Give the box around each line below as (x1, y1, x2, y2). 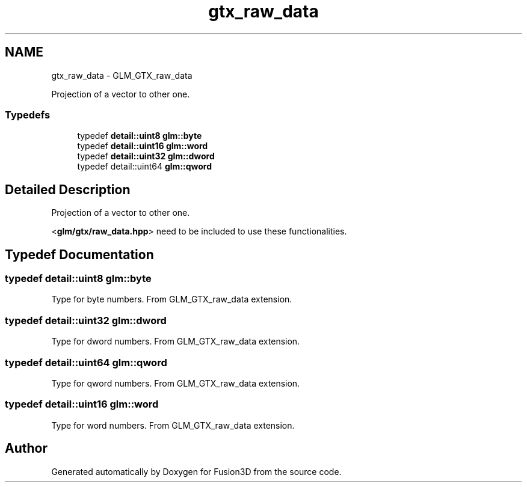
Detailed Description (5, 182, 131, 197)
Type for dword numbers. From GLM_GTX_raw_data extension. (51, 336, 300, 347)
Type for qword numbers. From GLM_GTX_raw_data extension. (51, 378, 300, 388)
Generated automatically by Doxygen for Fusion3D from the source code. (51, 466, 342, 477)
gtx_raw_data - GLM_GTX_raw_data (51, 70, 193, 81)
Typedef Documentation (5, 247, 154, 262)
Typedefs (5, 108, 51, 121)
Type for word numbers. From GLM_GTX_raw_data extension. (51, 420, 295, 430)
